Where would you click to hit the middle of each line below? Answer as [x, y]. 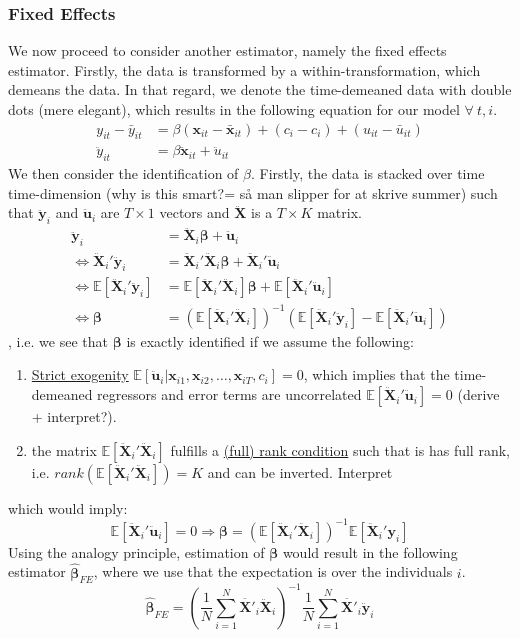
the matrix [64, 449]
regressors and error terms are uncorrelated [229, 394]
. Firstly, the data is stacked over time [367, 173]
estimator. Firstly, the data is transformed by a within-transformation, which [244, 69]
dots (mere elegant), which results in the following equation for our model [234, 109]
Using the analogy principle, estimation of [136, 551]
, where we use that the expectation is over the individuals [273, 571]
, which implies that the [376, 374]
